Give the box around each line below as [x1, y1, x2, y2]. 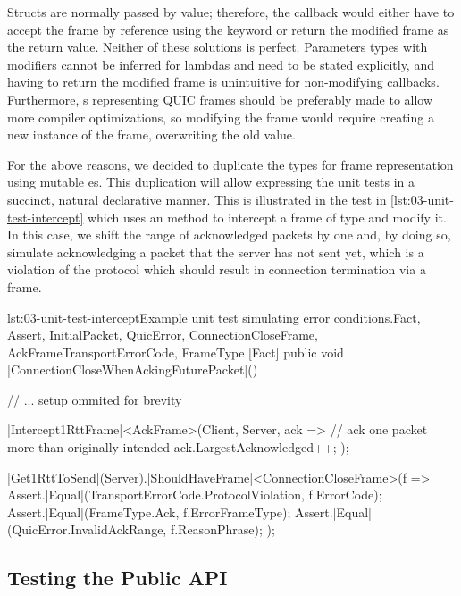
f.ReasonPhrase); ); [170, 520, 275, 539]
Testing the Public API [7, 564, 228, 592]
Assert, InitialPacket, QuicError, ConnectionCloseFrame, [7, 325, 318, 344]
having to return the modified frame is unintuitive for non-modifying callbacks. [7, 72, 440, 91]
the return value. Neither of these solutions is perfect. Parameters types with [7, 38, 428, 56]
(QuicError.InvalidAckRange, [7, 520, 167, 539]
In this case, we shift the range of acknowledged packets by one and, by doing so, [7, 225, 451, 244]
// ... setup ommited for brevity [7, 390, 182, 408]
